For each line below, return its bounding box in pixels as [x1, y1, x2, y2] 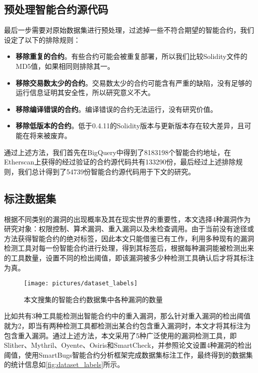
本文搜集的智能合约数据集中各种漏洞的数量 [24, 294, 163, 304]
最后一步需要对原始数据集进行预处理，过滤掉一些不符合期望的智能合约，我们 [4, 25, 254, 35]
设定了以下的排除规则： [4, 34, 80, 45]
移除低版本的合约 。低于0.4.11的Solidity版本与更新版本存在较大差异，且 [15, 120, 245, 131]
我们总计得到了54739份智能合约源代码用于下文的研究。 [17, 166, 195, 176]
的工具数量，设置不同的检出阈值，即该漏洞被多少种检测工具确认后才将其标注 [4, 252, 254, 263]
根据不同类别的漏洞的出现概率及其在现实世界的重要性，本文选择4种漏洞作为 [4, 213, 251, 224]
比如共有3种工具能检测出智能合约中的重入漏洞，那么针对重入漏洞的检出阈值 [4, 311, 251, 321]
